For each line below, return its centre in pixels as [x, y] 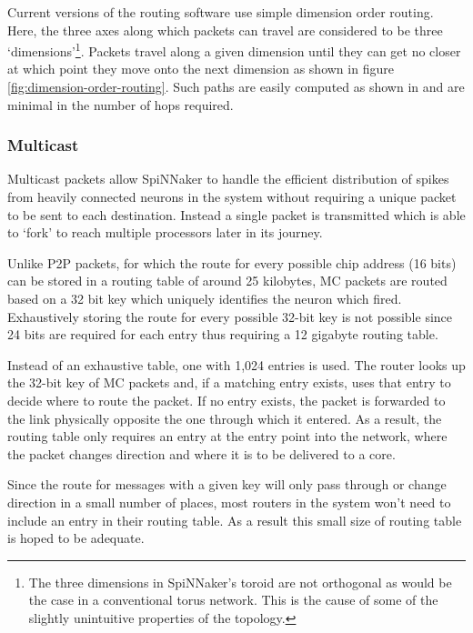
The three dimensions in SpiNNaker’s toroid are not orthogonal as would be [240, 582]
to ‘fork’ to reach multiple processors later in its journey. [165, 232]
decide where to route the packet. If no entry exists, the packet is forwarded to [226, 400]
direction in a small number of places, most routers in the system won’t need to [229, 502]
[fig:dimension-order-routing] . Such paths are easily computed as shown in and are [236, 87]
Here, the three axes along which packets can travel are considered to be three [225, 30]
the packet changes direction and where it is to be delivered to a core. [201, 453]
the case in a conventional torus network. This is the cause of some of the [233, 600]
